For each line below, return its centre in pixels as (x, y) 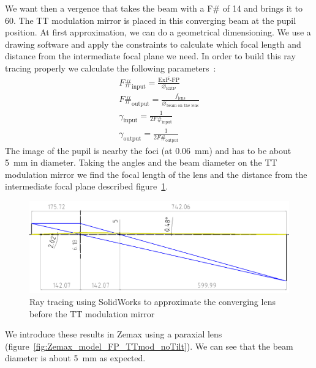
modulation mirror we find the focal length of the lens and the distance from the (156, 174)
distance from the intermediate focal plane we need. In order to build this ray (150, 56)
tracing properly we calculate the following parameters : (111, 68)
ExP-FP (169, 80)
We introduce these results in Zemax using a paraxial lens (114, 334)
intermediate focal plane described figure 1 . (87, 186)
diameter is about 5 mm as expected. (75, 358)
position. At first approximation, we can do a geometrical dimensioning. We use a (158, 32)
